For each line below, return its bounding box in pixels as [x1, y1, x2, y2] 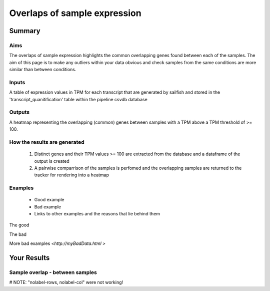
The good [9, 222, 29, 228]
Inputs [9, 79, 25, 86]
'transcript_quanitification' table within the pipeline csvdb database [9, 96, 147, 102]
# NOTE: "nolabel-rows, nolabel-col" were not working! [9, 279, 123, 285]
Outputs [9, 109, 30, 116]
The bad [9, 231, 27, 237]
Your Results [9, 253, 50, 262]
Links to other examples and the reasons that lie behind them [34, 211, 160, 217]
